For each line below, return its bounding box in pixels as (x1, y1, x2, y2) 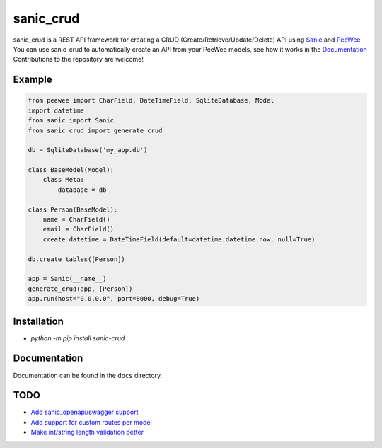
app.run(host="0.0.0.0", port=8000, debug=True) (28, 294, 200, 303)
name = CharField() (42, 216, 111, 224)
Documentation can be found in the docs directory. (13, 371, 163, 379)
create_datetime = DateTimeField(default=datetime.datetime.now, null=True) (42, 235, 316, 243)
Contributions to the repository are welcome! (13, 55, 144, 64)
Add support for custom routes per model (30, 418, 152, 426)
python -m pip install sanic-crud (30, 333, 125, 343)
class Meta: (42, 176, 85, 184)
